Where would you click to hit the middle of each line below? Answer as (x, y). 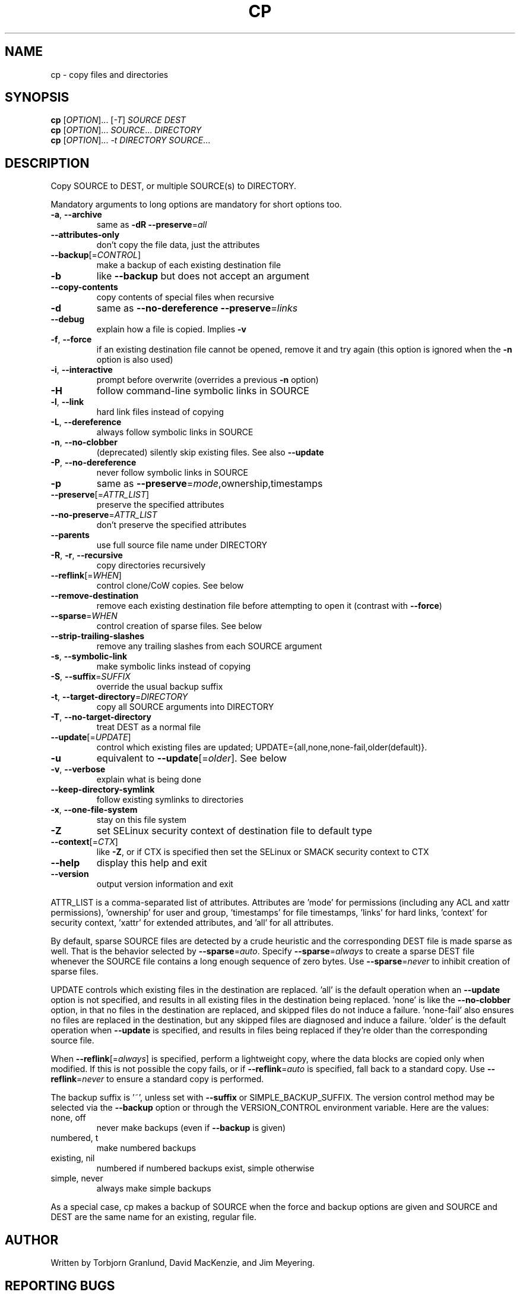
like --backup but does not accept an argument (203, 276)
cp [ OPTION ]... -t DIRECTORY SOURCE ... (131, 140)
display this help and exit (152, 863)
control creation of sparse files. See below (179, 626)
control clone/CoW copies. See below (170, 586)
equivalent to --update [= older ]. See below (192, 758)
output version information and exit (165, 884)
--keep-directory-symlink (103, 790)
